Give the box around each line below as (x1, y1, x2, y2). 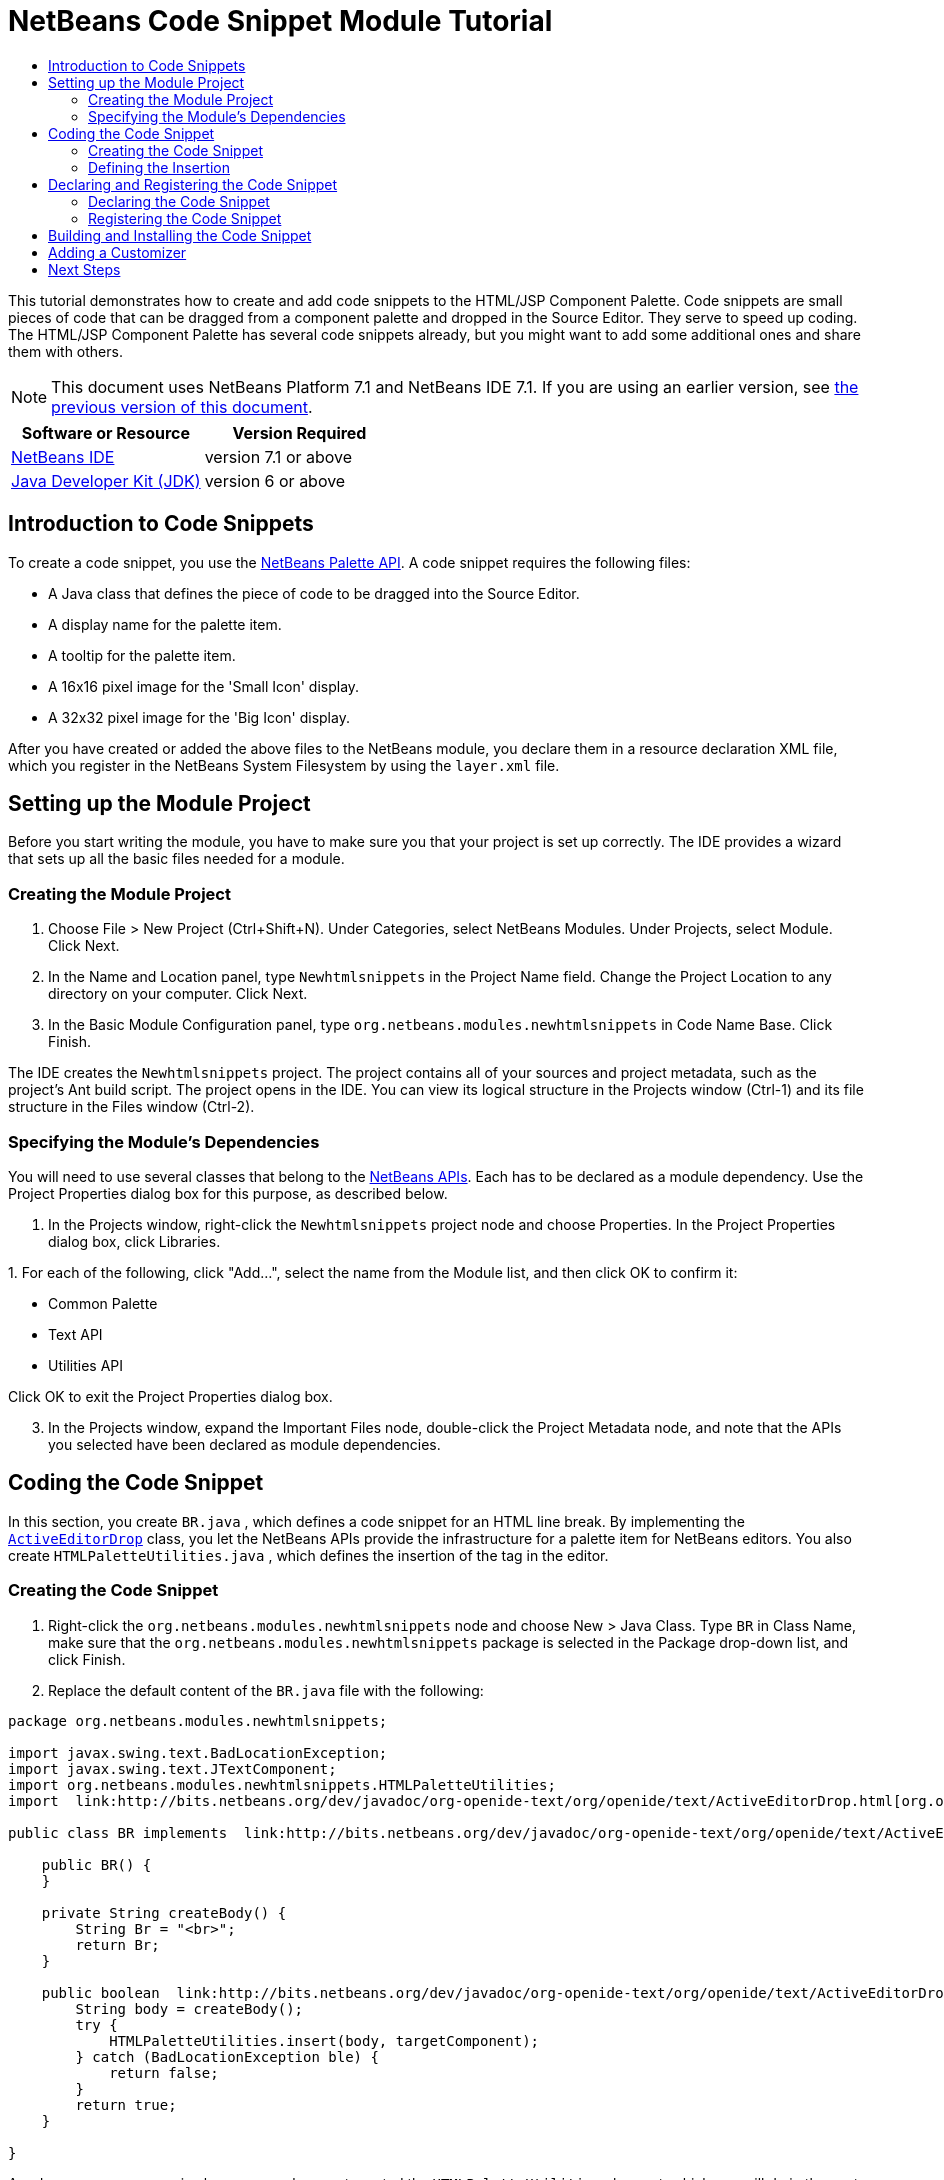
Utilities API (48, 1356, 123, 1374)
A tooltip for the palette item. (48, 646, 236, 664)
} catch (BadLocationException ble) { (75, 2048, 379, 2065)
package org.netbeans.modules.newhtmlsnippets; (8, 1712, 388, 1729)
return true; (75, 2096, 177, 2113)
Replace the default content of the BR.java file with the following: (48, 1681, 484, 1699)
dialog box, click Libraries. (48, 1232, 221, 1250)
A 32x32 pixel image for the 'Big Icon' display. (48, 708, 350, 726)
